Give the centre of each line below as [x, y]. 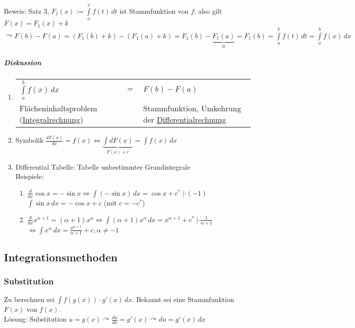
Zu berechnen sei [29, 299]
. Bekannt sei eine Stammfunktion [183, 299]
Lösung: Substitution [35, 319]
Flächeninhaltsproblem [58, 108]
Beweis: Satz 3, [27, 11]
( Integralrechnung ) [51, 119]
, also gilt [208, 11]
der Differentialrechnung [185, 119]
